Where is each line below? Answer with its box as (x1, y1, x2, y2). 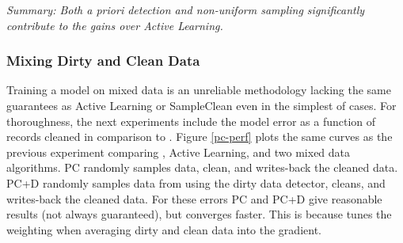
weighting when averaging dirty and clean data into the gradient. (6, 221, 321, 237)
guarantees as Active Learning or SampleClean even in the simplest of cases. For (6, 97, 397, 113)
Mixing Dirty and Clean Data (6, 51, 200, 70)
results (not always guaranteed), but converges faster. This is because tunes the (6, 206, 392, 222)
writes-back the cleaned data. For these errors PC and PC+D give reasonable (6, 190, 382, 207)
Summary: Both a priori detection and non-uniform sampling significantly (6, 2, 365, 17)
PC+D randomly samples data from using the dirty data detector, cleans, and (6, 174, 386, 191)
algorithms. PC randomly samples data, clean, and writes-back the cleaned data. (6, 159, 398, 176)
